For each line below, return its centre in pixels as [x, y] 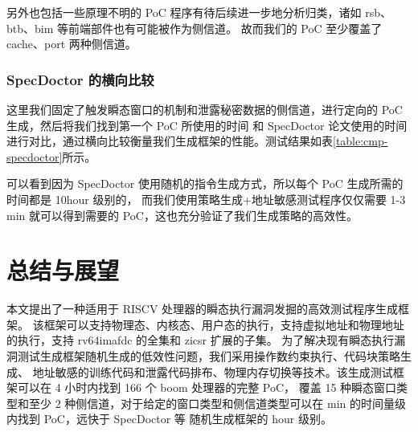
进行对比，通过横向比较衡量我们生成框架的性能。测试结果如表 [170, 141]
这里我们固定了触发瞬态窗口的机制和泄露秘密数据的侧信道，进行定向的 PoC [205, 109]
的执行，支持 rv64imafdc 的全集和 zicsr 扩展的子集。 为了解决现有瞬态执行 [201, 340]
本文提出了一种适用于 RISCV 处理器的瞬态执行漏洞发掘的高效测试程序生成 [203, 309]
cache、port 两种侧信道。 [72, 44]
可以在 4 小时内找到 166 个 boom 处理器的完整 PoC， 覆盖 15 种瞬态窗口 [207, 387]
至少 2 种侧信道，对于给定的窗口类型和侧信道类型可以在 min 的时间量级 [217, 403]
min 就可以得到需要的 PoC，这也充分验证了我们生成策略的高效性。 [182, 215]
